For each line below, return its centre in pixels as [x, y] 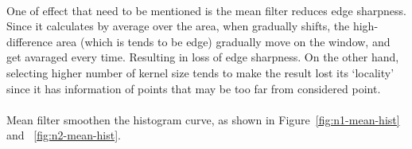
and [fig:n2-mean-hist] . [64, 135]
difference [29, 41]
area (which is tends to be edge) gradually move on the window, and [223, 41]
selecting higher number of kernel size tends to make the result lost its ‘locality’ [200, 72]
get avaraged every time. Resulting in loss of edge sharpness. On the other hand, [203, 57]
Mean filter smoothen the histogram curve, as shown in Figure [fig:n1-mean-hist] [203, 119]
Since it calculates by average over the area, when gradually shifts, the [178, 26]
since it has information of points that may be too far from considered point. [194, 88]
